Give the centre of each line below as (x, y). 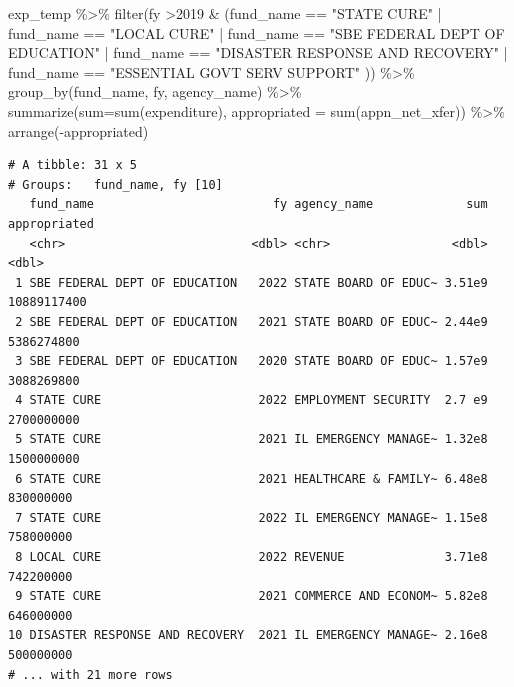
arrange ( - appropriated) (78, 130)
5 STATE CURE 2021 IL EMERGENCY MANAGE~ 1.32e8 (251, 439)
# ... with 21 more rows (90, 674)
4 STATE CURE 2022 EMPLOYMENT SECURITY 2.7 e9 (251, 400)
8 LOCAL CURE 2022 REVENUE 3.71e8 (251, 557)
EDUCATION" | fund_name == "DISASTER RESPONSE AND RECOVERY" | (258, 52)
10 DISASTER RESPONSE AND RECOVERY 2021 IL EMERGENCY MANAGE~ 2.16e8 (248, 635)
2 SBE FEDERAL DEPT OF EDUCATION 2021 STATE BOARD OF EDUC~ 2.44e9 (251, 321)
